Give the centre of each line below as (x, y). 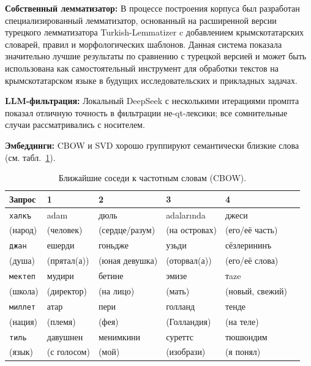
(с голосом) (68, 352)
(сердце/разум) (127, 230)
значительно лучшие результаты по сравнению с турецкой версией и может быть (156, 56)
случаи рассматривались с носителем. (75, 125)
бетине (111, 276)
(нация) (24, 321)
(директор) (67, 290)
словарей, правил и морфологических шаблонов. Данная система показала (144, 44)
